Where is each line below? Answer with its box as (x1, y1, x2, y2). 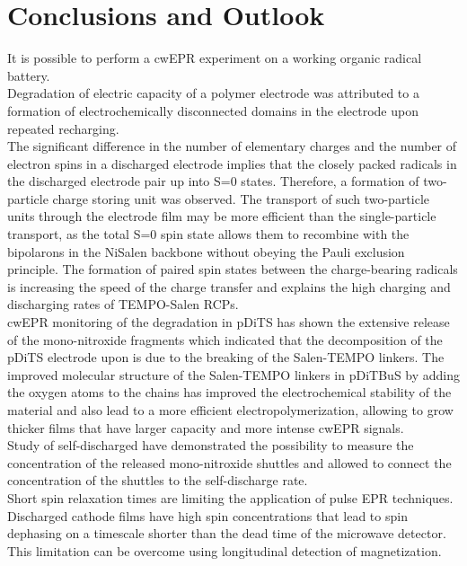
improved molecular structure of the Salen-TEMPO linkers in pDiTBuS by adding (7, 365, 461, 384)
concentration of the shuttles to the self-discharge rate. (7, 471, 308, 490)
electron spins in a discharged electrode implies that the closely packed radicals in (7, 154, 457, 172)
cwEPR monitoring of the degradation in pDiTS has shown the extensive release (7, 313, 450, 332)
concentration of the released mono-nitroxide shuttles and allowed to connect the (7, 453, 452, 472)
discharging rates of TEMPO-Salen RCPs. (7, 295, 239, 314)
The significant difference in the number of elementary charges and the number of (7, 137, 457, 155)
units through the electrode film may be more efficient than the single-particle (7, 207, 436, 226)
